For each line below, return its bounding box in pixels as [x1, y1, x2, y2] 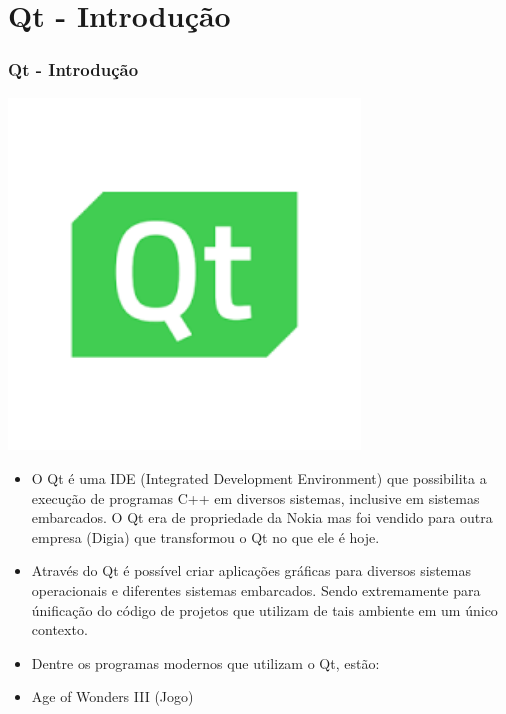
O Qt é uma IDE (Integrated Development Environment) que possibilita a [31, 467, 487, 488]
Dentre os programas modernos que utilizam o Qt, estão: [31, 652, 380, 673]
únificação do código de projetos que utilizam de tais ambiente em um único [31, 599, 498, 620]
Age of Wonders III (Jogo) [31, 686, 194, 707]
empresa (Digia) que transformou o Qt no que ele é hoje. [31, 526, 380, 547]
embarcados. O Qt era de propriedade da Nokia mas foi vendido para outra [31, 507, 493, 528]
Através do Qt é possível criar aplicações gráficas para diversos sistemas [31, 560, 472, 581]
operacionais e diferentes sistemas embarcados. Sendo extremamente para [31, 579, 481, 600]
